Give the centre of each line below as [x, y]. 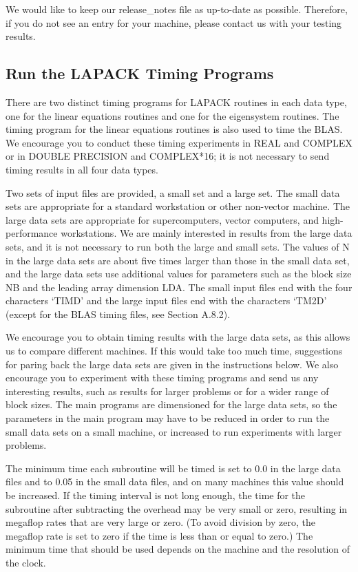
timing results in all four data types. [82, 169]
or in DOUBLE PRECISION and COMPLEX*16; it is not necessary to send [168, 156]
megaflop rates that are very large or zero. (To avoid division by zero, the [160, 522]
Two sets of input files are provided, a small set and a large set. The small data [173, 192]
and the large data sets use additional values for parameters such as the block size [179, 274]
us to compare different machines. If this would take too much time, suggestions [174, 351]
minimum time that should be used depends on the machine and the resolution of [178, 549]
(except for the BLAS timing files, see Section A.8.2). [118, 314]
